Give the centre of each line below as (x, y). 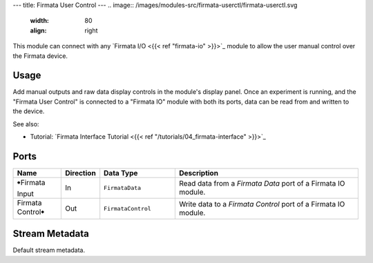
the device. (29, 111)
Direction (80, 173)
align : (38, 30)
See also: (26, 124)
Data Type (121, 173)
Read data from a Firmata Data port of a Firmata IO (262, 184)
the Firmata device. (40, 56)
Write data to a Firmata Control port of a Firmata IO (262, 204)
